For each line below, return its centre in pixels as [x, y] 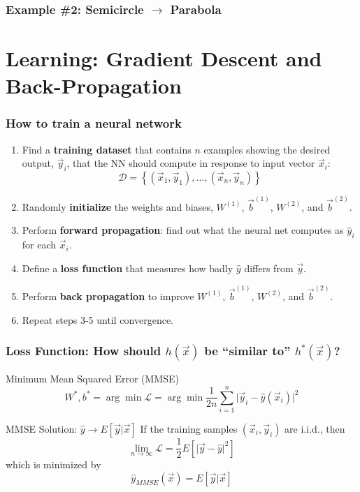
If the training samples [189, 429]
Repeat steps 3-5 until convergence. [98, 319]
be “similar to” [247, 351]
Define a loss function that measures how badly [128, 268]
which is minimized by [53, 464]
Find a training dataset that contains [107, 149]
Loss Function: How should [84, 351]
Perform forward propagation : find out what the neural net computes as [183, 230]
